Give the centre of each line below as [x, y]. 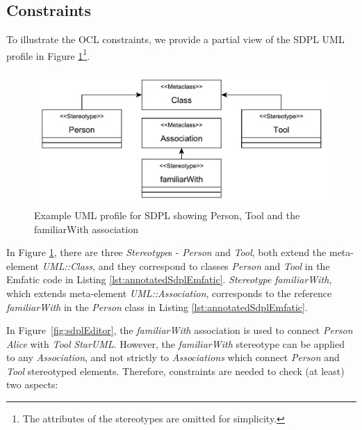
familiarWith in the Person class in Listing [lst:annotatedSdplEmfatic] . [157, 306]
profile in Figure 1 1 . [48, 54]
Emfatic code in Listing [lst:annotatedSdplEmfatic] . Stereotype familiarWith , [169, 279]
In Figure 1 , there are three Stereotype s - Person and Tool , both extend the [166, 252]
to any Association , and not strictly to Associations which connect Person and [173, 357]
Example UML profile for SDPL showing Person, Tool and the [167, 215]
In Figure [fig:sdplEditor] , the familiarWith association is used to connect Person [180, 330]
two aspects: [32, 384]
